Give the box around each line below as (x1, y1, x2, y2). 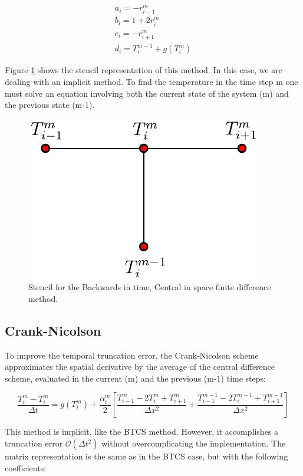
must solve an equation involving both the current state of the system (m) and (5, 87, 289, 99)
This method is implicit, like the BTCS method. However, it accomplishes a (5, 425, 279, 438)
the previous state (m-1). (5, 99, 95, 111)
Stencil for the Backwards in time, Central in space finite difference (28, 281, 271, 293)
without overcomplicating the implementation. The (101, 437, 286, 449)
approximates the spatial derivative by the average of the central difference (5, 360, 275, 373)
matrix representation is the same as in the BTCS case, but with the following (5, 450, 288, 462)
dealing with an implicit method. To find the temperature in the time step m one (5, 75, 298, 87)
